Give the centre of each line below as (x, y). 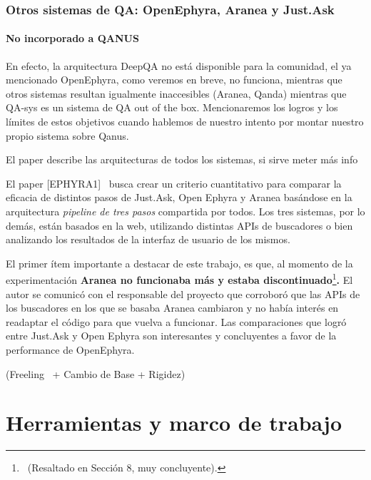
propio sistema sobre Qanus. (67, 135)
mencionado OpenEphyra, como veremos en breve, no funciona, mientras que (174, 80)
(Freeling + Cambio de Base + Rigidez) (96, 373)
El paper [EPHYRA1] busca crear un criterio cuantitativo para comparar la (174, 183)
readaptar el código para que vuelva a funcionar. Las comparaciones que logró (176, 321)
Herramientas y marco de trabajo (174, 423)
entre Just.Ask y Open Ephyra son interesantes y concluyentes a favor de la (171, 336)
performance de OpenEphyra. (70, 349)
